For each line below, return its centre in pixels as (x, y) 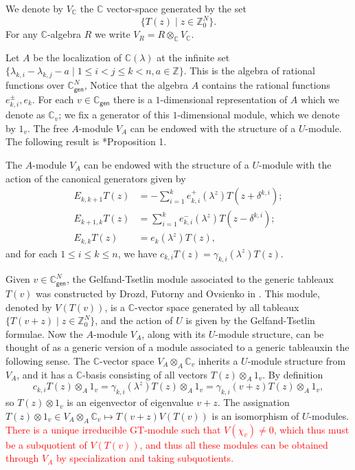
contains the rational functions (266, 85)
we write (112, 34)
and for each (32, 253)
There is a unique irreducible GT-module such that (113, 429)
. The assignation (253, 402)
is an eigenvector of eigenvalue (130, 402)
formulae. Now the (44, 333)
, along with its (173, 333)
